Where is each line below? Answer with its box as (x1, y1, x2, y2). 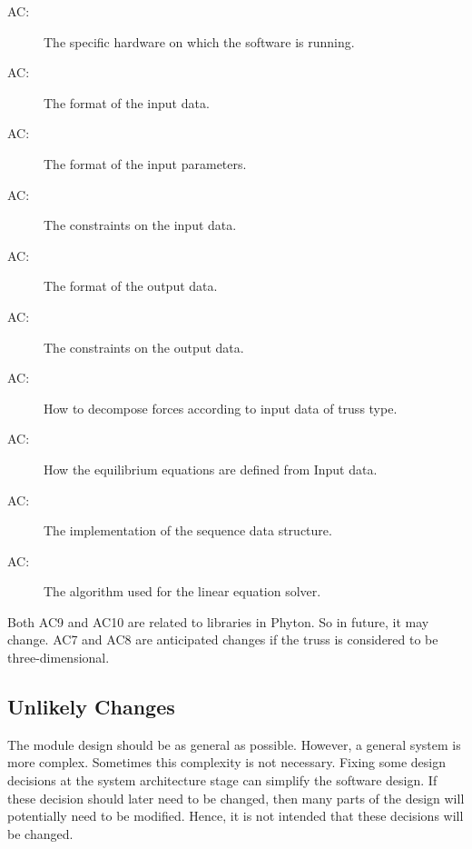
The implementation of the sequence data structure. (44, 521, 332, 540)
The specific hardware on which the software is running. (44, 32, 355, 51)
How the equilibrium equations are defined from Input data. (44, 459, 378, 478)
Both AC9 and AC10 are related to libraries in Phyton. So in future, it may (7, 612, 429, 631)
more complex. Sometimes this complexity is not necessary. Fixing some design (7, 753, 446, 772)
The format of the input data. (44, 93, 210, 112)
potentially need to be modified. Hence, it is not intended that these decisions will (7, 806, 464, 825)
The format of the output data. (44, 276, 218, 295)
